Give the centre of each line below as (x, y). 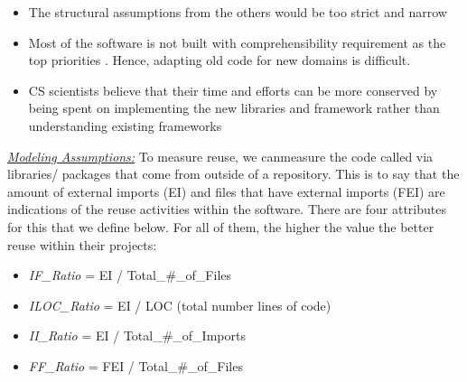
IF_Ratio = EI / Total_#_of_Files (130, 275)
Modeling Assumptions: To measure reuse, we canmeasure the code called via (220, 156)
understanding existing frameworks (125, 125)
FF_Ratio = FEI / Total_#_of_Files (135, 365)
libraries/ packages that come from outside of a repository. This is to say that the (233, 174)
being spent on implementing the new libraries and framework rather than (234, 108)
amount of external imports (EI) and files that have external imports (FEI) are (226, 191)
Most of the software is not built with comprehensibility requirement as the (237, 42)
